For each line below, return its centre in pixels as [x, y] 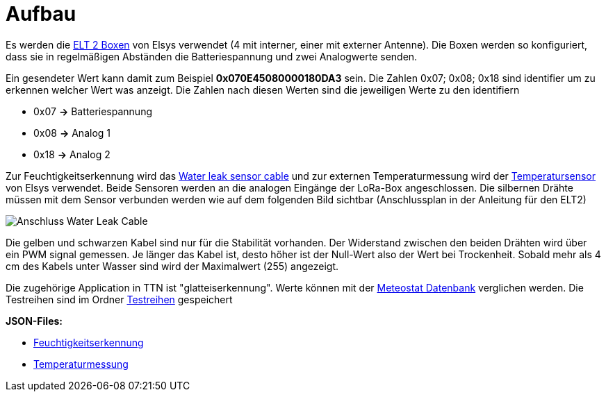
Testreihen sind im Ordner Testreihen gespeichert [119, 299]
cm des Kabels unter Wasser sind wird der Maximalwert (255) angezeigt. [172, 266]
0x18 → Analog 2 [72, 154]
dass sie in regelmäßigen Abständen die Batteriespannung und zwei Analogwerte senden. [212, 56]
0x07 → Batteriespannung [93, 111]
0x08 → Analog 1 [72, 133]
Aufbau [41, 14]
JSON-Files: [34, 321]
